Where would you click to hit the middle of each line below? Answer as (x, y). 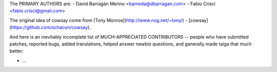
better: (17, 51)
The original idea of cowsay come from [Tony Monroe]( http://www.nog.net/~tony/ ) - (98, 20)
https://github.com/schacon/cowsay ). (51, 28)
